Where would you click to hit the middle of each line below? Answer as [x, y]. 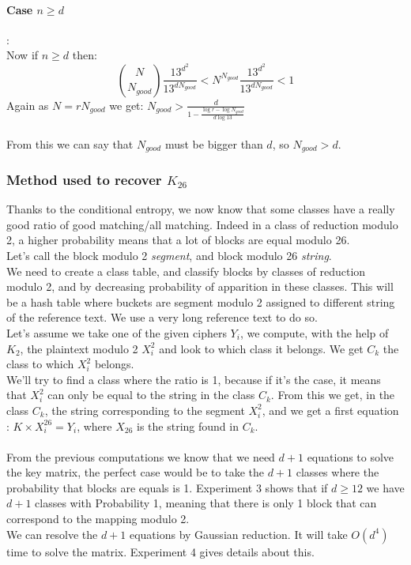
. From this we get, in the [333, 395]
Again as [28, 105]
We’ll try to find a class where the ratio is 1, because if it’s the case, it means [194, 379]
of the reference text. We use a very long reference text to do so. [162, 317]
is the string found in [188, 426]
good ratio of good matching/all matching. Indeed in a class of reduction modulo [202, 224]
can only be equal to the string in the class [151, 395]
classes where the [337, 472]
